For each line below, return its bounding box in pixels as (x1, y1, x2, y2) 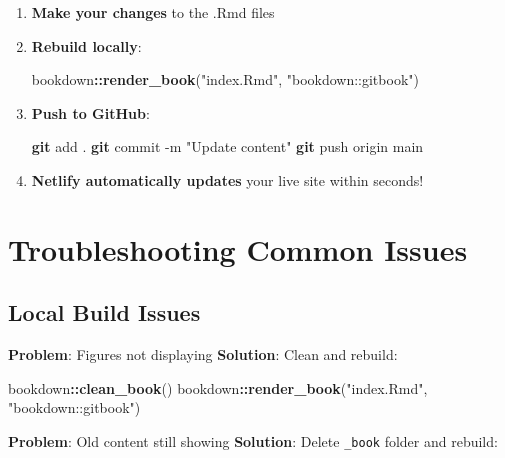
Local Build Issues (8, 297, 201, 328)
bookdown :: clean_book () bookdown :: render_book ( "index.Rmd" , (8, 377, 428, 398)
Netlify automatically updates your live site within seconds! (31, 169, 424, 190)
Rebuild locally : (31, 35, 142, 56)
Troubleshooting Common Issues (8, 228, 468, 269)
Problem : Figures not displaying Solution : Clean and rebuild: (8, 344, 398, 365)
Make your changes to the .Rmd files (31, 2, 275, 22)
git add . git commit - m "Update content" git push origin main (31, 136, 424, 157)
